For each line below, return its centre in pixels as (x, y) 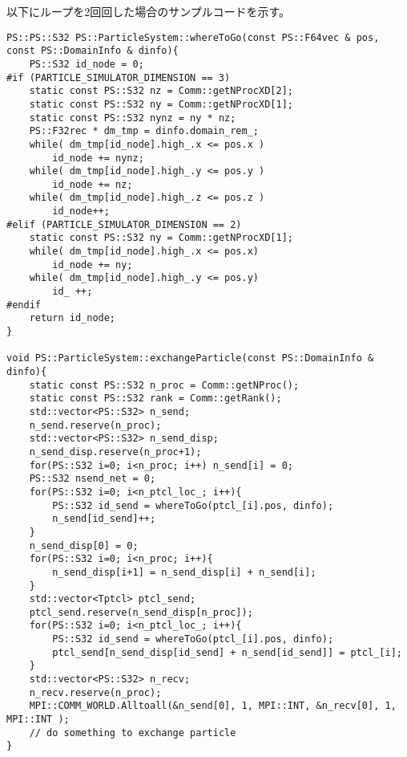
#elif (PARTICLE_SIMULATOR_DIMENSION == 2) (124, 224)
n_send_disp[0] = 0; (84, 545)
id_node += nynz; (98, 158)
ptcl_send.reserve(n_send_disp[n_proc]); (141, 612)
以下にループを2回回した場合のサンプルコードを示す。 (149, 11)
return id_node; (73, 318)
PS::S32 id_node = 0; (87, 64)
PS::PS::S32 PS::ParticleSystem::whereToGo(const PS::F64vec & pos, (193, 37)
